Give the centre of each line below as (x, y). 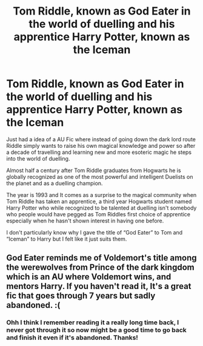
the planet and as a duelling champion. (55, 183)
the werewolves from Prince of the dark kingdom (101, 268)
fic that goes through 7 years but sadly (81, 296)
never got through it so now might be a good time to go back (96, 330)
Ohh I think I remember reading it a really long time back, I (93, 322)
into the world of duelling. (38, 158)
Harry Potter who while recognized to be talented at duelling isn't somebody (101, 208)
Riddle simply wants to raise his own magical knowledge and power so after (101, 145)
